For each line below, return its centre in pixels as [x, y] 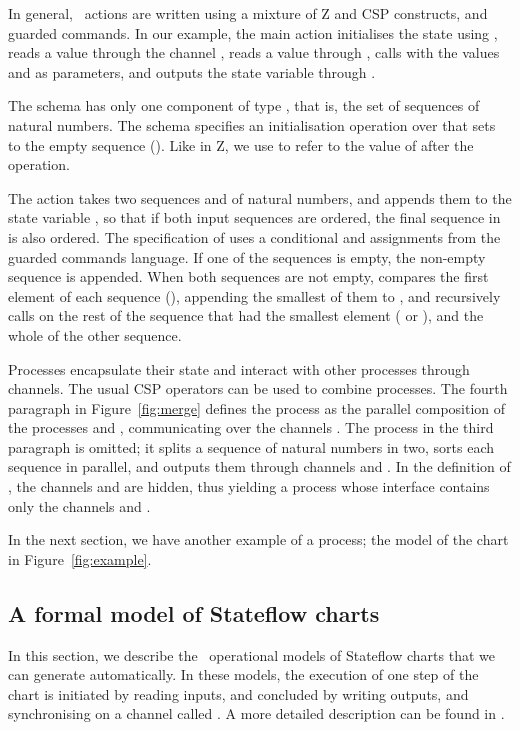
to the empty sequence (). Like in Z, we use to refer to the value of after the [241, 144]
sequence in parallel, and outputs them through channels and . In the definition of [259, 466]
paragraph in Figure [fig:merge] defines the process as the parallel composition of [257, 407]
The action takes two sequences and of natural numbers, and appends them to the [260, 197]
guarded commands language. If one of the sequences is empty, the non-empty [247, 256]
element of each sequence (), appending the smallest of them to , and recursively [254, 295]
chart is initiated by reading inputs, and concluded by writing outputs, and [238, 693]
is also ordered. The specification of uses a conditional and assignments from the [254, 236]
